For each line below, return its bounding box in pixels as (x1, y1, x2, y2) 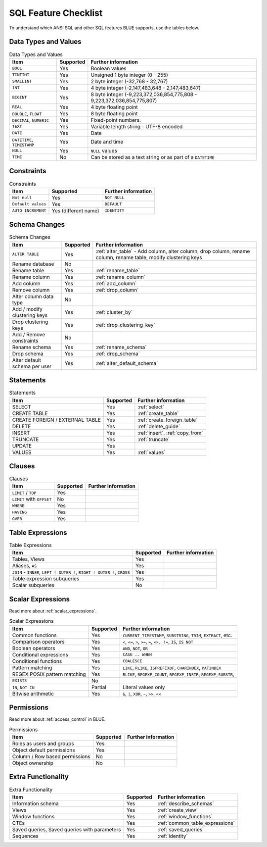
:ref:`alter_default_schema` (95, 359, 158, 366)
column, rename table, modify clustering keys (95, 254, 202, 261)
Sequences (12, 832, 39, 839)
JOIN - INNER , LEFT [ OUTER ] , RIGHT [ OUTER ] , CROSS (12, 569, 130, 576)
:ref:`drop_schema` (95, 350, 140, 357)
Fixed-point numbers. (90, 116, 141, 123)
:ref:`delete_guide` (137, 423, 180, 430)
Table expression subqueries (12, 575, 80, 582)
